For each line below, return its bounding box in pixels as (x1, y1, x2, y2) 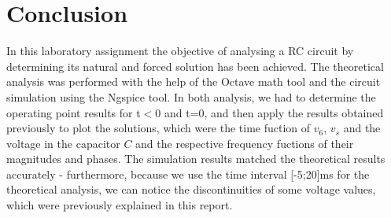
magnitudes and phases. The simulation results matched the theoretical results (6, 150, 385, 167)
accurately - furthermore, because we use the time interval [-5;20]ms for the (6, 165, 370, 182)
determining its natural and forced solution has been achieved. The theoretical (6, 57, 384, 74)
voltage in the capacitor (6, 135, 120, 151)
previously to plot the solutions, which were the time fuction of (6, 120, 311, 136)
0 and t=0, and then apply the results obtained (155, 104, 384, 120)
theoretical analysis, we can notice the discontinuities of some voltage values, (6, 181, 376, 198)
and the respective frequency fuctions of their (135, 135, 354, 151)
